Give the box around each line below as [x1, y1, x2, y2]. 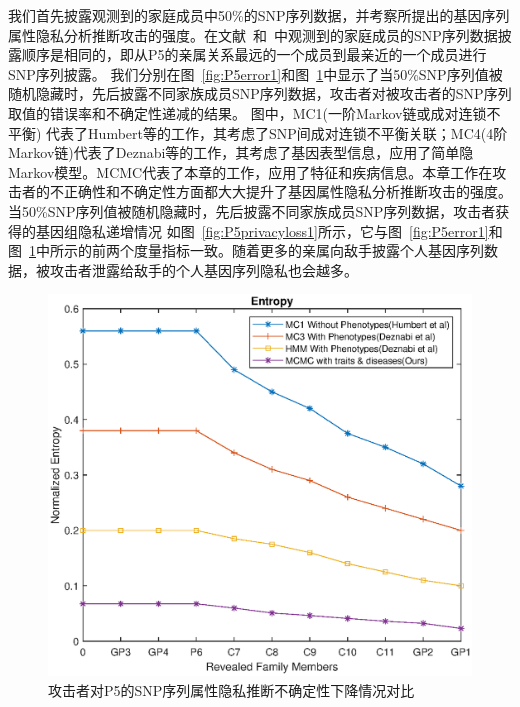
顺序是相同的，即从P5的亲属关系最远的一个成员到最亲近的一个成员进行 [21, 44, 487, 65]
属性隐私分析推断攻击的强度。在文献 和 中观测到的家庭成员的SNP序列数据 [8, 24, 498, 45]
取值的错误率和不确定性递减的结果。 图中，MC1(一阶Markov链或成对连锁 [8, 102, 487, 123]
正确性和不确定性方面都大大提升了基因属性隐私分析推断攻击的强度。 [63, 181, 512, 202]
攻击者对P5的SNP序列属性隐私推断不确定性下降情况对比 [48, 680, 415, 701]
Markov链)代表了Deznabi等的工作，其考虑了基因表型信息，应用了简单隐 [8, 142, 474, 163]
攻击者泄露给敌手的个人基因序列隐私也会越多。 [49, 259, 358, 280]
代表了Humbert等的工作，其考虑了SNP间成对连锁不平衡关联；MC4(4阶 [46, 122, 508, 143]
